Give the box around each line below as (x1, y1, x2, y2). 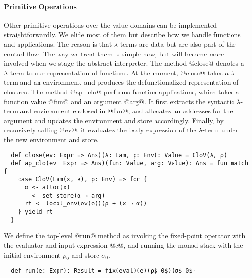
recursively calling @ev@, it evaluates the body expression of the (4, 125, 196, 135)
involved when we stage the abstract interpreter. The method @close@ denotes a (4, 58, 244, 68)
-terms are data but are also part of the (118, 38, 236, 49)
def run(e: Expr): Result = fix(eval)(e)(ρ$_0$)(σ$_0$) (11, 267, 196, 275)
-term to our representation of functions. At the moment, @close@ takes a (8, 67, 229, 77)
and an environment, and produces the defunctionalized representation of (20, 77, 239, 87)
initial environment (4, 249, 61, 259)
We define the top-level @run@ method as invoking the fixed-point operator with (4, 230, 246, 241)
